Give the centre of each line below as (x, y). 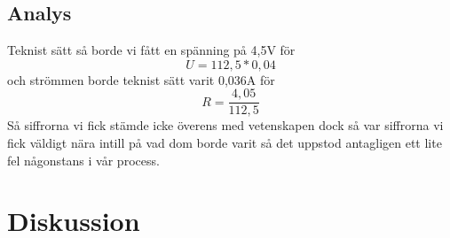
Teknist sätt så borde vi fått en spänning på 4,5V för (151, 50)
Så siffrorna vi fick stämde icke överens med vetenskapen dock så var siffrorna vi (225, 125)
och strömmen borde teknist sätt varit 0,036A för (141, 79)
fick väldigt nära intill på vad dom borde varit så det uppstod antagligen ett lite (225, 143)
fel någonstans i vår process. (83, 160)
